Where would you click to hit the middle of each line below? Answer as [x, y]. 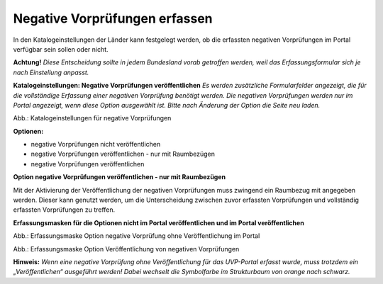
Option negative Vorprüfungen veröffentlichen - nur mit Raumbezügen [120, 177]
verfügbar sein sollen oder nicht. [61, 49]
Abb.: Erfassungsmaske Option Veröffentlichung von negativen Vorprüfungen [126, 249]
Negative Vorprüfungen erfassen [113, 18]
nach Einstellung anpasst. [51, 72]
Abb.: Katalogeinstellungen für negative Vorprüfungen [92, 118]
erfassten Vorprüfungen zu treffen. [64, 210]
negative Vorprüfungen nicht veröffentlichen [96, 144]
